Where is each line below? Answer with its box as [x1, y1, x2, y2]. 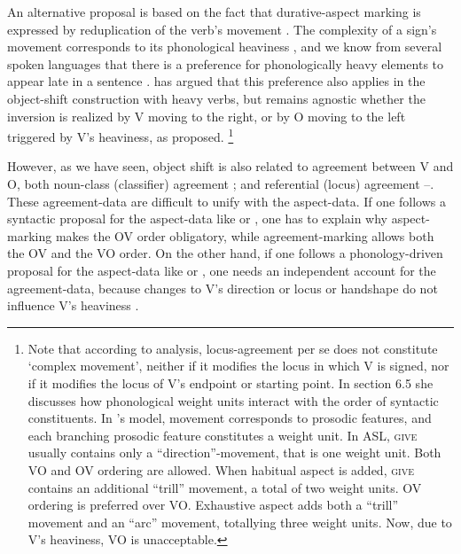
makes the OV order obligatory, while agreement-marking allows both [55, 226, 434, 245]
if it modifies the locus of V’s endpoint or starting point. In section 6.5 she [27, 373, 434, 392]
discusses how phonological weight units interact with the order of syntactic [27, 391, 439, 410]
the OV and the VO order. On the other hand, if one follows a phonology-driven [7, 244, 443, 262]
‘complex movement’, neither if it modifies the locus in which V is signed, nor [27, 356, 449, 375]
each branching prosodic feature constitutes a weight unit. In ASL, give [27, 425, 418, 444]
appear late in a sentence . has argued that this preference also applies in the [7, 72, 426, 90]
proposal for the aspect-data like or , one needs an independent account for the [7, 261, 436, 279]
